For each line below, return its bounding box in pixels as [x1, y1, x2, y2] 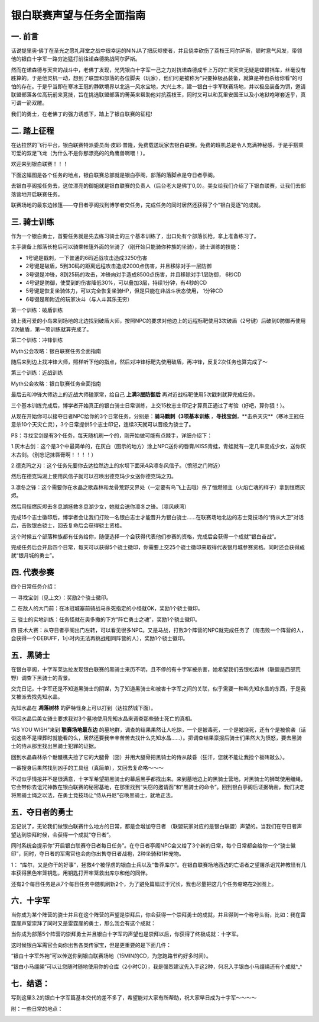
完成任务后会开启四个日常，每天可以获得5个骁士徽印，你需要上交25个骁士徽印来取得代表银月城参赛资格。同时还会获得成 [11, 544, 305, 551]
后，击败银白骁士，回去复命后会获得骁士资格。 [11, 522, 125, 529]
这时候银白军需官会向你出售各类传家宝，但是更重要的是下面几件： [11, 941, 171, 949]
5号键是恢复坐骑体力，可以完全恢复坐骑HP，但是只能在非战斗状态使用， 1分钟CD [25, 287, 223, 294]
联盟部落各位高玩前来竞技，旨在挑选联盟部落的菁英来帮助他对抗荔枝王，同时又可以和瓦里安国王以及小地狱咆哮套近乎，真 [11, 91, 306, 98]
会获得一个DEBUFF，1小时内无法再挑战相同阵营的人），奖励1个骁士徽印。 [11, 635, 188, 642]
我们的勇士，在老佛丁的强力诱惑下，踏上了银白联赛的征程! [11, 110, 153, 117]
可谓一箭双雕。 [11, 99, 47, 107]
